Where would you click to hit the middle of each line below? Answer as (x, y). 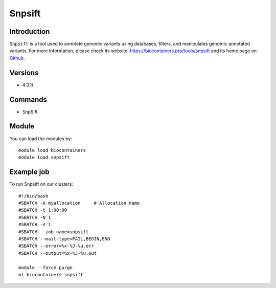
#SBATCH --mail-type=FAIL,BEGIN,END (64, 239)
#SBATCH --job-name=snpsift (54, 232)
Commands (28, 99)
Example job (29, 172)
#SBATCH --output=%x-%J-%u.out (58, 253)
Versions (24, 72)
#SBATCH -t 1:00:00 (43, 210)
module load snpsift (44, 158)
